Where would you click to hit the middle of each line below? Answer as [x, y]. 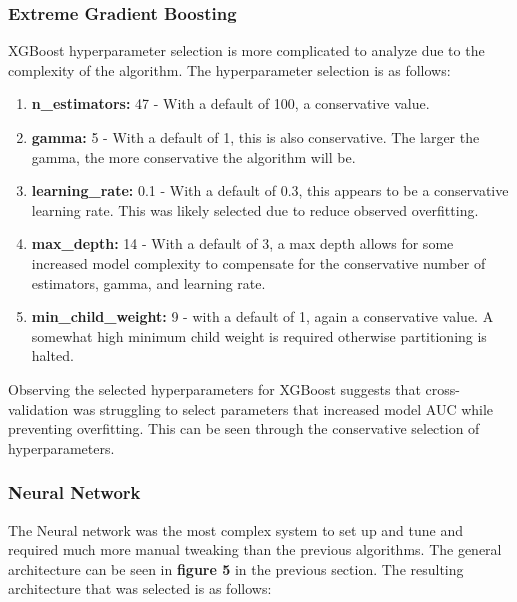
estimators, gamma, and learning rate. [148, 282]
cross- [442, 388]
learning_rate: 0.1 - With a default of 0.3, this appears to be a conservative [270, 190]
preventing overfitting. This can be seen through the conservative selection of [244, 428]
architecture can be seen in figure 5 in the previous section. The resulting [236, 568]
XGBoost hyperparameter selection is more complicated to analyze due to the [246, 50]
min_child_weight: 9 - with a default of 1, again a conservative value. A [262, 316]
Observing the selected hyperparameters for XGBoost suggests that [214, 388]
